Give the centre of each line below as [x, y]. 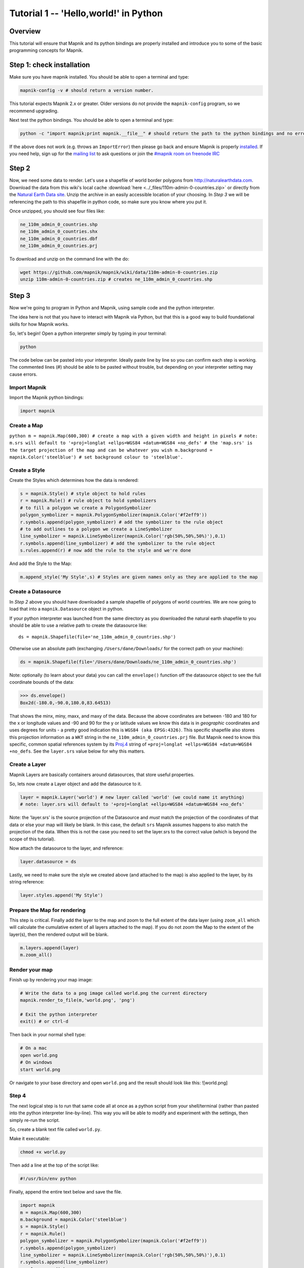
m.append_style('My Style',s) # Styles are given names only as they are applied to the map [139, 577]
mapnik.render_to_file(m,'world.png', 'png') [78, 1000]
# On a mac [33, 1048]
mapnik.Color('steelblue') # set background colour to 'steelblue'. [96, 457]
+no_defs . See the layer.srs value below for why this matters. [77, 751]
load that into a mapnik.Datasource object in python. [66, 609]
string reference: [27, 882]
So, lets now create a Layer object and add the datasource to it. [75, 784]
